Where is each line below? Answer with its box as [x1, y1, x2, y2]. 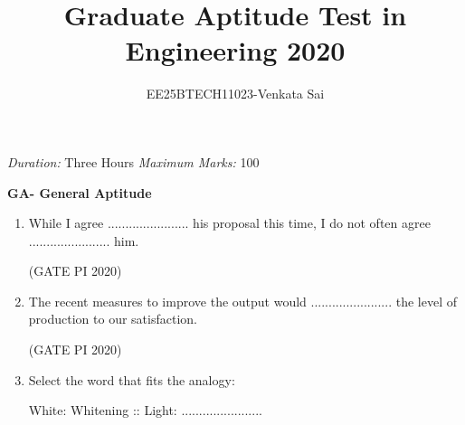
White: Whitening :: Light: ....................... [28, 401, 262, 420]
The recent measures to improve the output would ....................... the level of [28, 291, 457, 310]
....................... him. [28, 231, 139, 250]
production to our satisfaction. [28, 309, 197, 328]
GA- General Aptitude [7, 183, 152, 202]
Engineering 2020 [125, 32, 346, 69]
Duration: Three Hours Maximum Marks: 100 [7, 152, 260, 171]
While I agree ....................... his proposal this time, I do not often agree [28, 213, 431, 232]
